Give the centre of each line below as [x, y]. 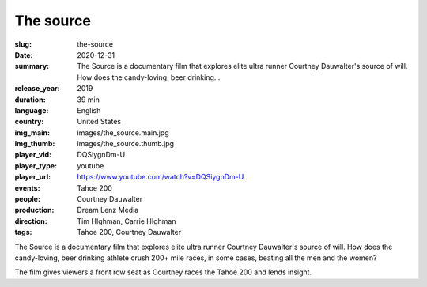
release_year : [38, 89]
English [89, 110]
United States [99, 122]
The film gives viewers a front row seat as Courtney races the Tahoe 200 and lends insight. [163, 272]
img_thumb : [35, 144]
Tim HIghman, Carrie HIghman [127, 221]
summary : [32, 66]
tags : [23, 232]
